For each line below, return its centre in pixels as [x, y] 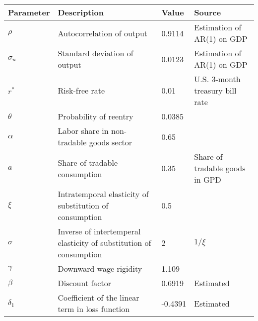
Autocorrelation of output [103, 33]
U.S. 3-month [217, 79]
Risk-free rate [81, 90]
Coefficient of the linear [98, 297]
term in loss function [94, 309]
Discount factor [84, 283]
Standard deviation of [96, 53]
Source [208, 12]
